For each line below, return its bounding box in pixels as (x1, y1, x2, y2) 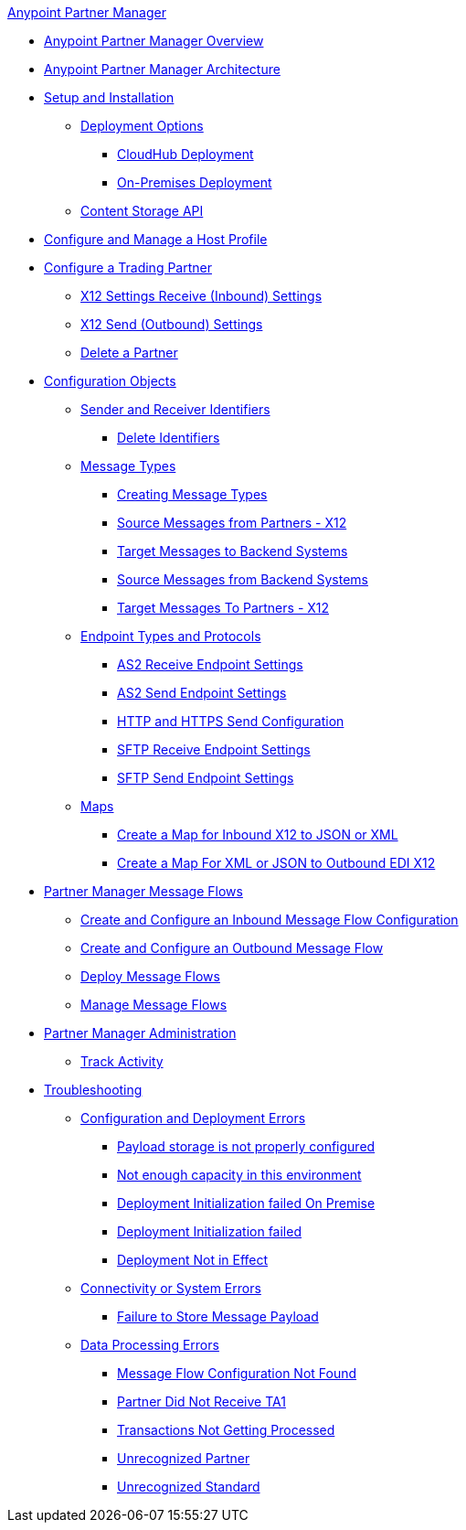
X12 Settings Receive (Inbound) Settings (80, 288, 323, 304)
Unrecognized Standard (117, 1479, 260, 1494)
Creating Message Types (117, 487, 268, 502)
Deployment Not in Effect (117, 1252, 269, 1268)
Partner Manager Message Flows (44, 883, 243, 899)
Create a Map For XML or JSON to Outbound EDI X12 (117, 855, 436, 871)
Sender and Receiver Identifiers (80, 401, 270, 417)
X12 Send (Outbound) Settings (80, 316, 263, 332)
